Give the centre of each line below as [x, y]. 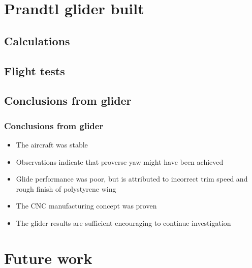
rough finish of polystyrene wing [66, 188]
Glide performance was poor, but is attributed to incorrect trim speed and [132, 179]
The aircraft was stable [52, 144]
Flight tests [35, 70]
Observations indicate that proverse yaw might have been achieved [120, 161]
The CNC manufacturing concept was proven [86, 206]
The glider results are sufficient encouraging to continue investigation [123, 222]
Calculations [37, 40]
